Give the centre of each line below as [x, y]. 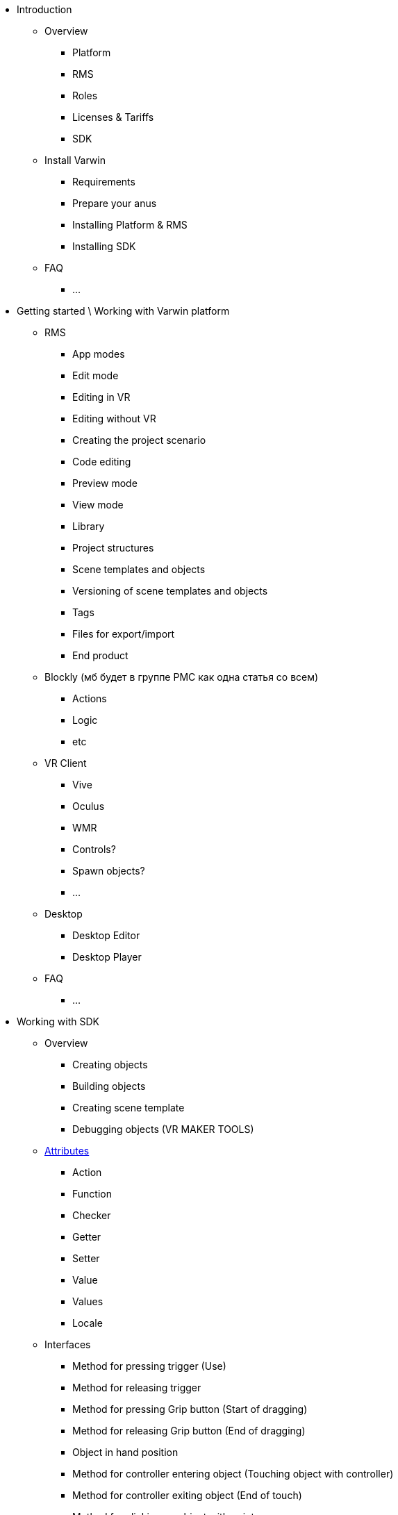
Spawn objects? [109, 871]
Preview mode [105, 483]
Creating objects [110, 1065]
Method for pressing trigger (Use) [149, 1366]
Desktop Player [107, 957]
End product [100, 655]
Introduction [44, 9]
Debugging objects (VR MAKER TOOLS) [163, 1129]
